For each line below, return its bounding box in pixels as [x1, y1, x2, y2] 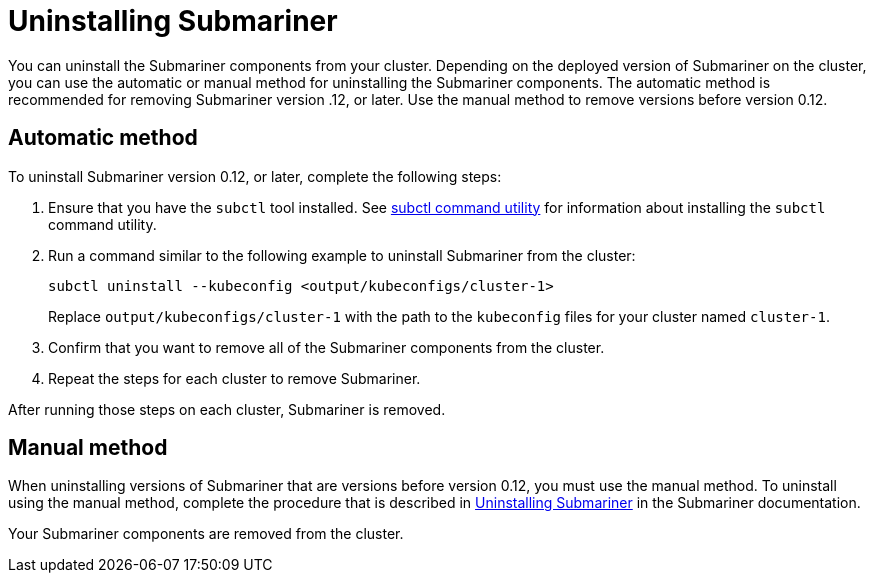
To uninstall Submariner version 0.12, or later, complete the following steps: [8, 167, 502, 185]
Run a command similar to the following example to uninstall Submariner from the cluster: [48, 246, 636, 264]
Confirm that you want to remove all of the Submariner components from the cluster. [48, 338, 605, 356]
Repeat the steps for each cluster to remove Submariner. [48, 369, 421, 387]
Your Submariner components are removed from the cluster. [8, 525, 404, 543]
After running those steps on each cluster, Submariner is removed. [8, 400, 446, 418]
